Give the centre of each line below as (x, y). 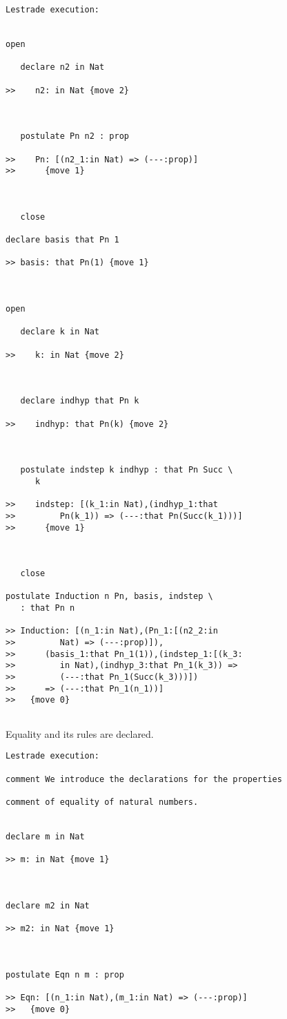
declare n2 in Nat (62, 67)
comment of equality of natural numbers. (102, 802)
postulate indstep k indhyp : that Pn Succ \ (127, 470)
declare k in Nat (60, 332)
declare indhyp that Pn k (80, 401)
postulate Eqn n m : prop (65, 974)
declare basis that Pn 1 (62, 240)
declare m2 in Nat (48, 905)
